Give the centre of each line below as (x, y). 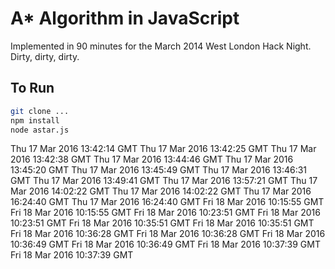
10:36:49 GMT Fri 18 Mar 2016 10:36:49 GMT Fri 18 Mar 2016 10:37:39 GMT (165, 244)
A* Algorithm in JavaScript (125, 18)
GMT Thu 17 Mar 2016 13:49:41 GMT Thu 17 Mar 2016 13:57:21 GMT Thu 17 (164, 181)
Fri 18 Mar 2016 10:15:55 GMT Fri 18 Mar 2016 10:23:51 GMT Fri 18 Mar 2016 (165, 213)
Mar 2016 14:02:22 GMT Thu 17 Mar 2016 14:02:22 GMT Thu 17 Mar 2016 (161, 191)
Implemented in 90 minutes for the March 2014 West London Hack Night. (161, 46)
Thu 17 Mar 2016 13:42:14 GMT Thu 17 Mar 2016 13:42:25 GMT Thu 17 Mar (163, 149)
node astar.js (40, 130)
